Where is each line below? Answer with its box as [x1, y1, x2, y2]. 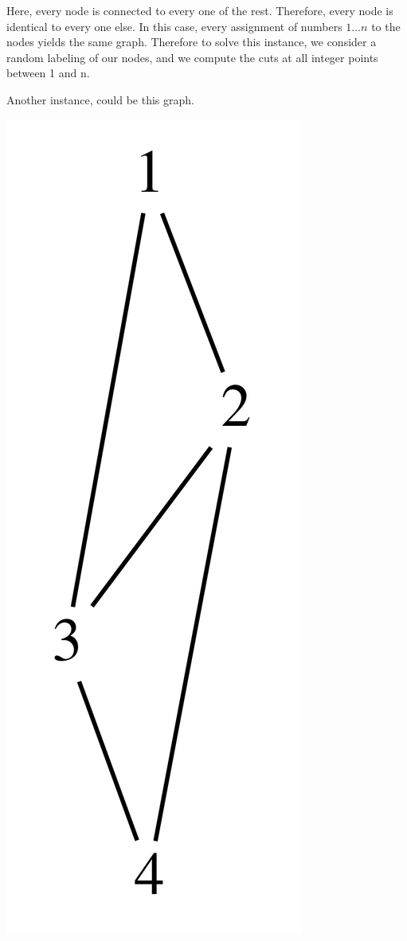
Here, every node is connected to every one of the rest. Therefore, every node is [6, 2, 393, 18]
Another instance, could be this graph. [6, 91, 194, 107]
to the [371, 18, 401, 34]
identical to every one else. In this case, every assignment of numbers [6, 18, 342, 34]
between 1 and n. [6, 64, 90, 81]
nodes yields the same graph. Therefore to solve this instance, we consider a [6, 33, 377, 50]
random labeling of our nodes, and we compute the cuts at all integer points [6, 49, 378, 65]
